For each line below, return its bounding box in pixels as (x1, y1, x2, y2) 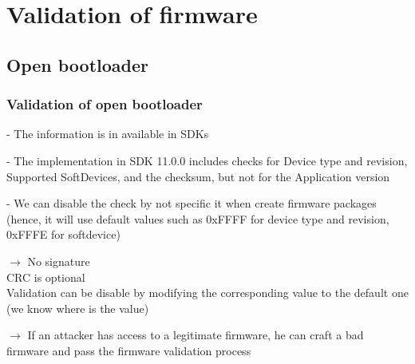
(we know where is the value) (6, 299, 149, 316)
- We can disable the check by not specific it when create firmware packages (6, 195, 377, 212)
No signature (27, 252, 90, 269)
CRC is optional (6, 268, 85, 285)
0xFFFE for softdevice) (6, 226, 121, 243)
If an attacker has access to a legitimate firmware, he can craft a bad (27, 326, 364, 343)
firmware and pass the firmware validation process (6, 342, 251, 358)
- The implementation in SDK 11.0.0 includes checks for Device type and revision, (6, 152, 408, 168)
